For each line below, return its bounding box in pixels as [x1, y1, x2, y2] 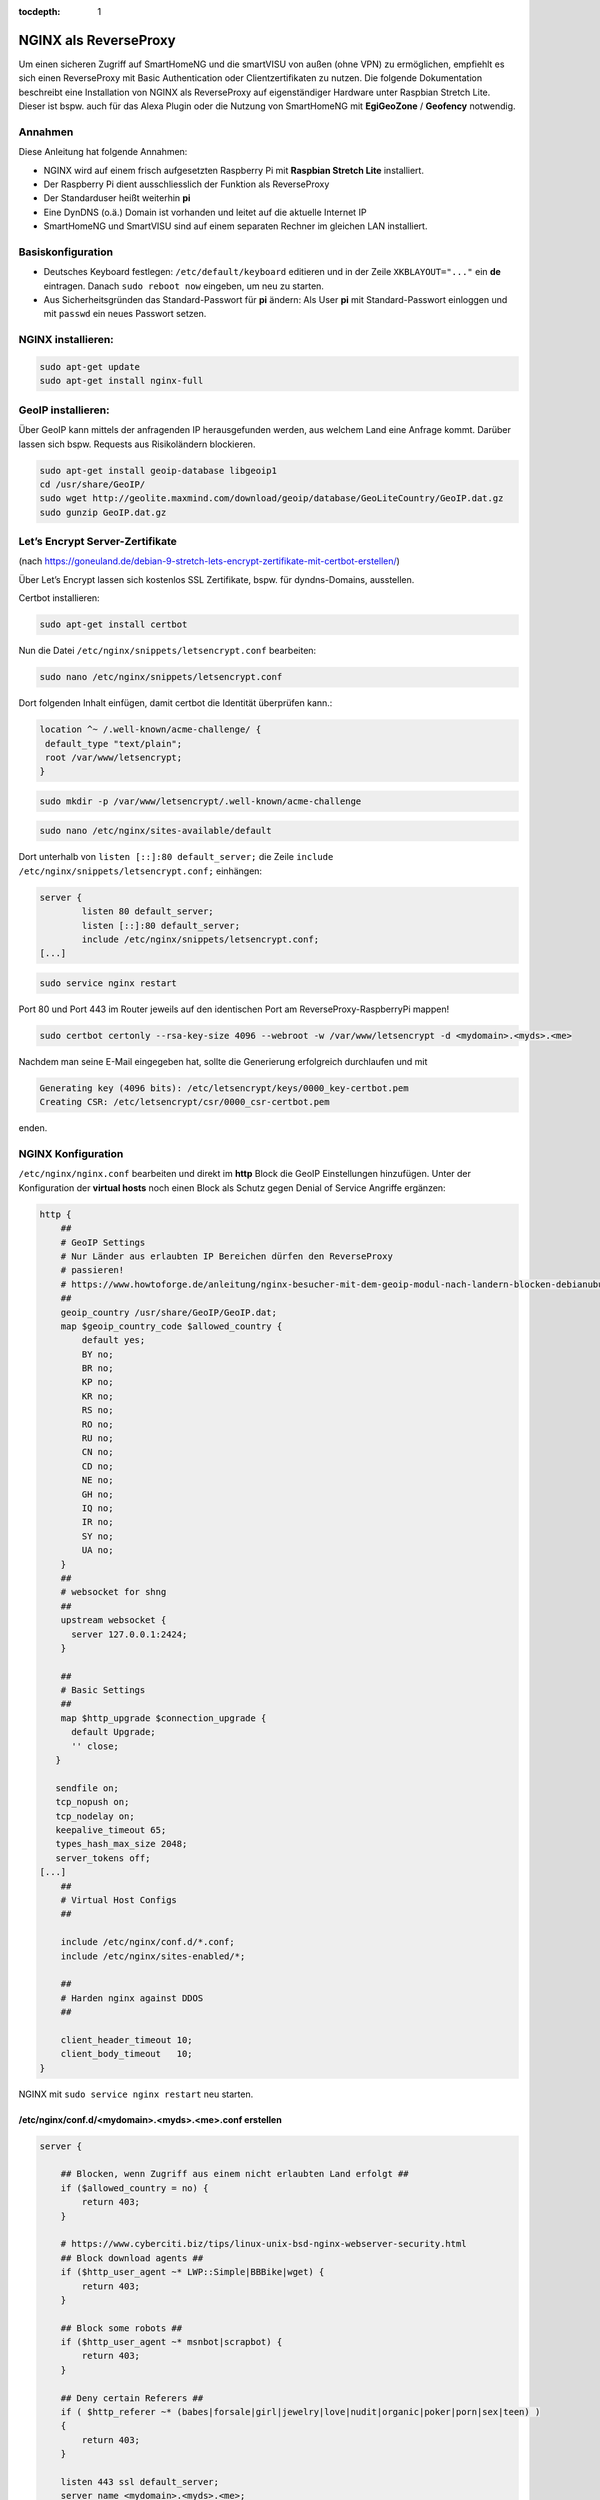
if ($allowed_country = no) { [60, 2182, 209, 2194]
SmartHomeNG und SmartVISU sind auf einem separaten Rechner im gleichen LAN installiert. [43, 220, 428, 232]
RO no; [81, 1418, 114, 1430]
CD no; [81, 1460, 114, 1472]
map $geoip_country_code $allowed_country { [60, 1320, 283, 1332]
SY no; [81, 1530, 114, 1542]
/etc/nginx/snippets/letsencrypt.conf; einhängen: [18, 865, 263, 877]
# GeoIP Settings [60, 1236, 146, 1248]
